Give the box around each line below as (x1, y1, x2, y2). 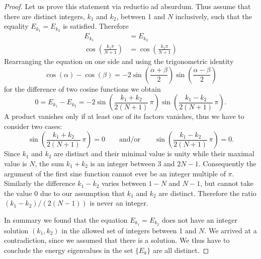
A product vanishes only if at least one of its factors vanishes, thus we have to (4, 111, 244, 121)
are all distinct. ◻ (153, 244, 209, 255)
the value (4, 187, 32, 198)
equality (4, 21, 29, 31)
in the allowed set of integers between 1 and (61, 225, 197, 235)
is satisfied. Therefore (63, 21, 129, 31)
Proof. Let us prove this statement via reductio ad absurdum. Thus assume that (4, 1, 251, 11)
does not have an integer (162, 214, 237, 225)
